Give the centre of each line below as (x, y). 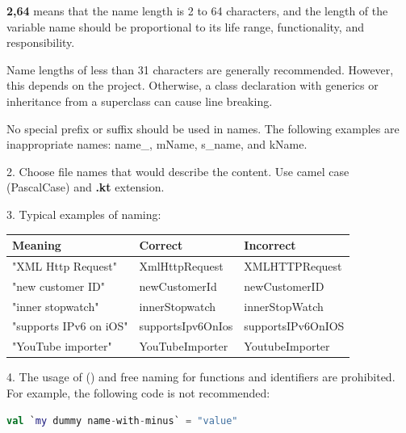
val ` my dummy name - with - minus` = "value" (122, 420)
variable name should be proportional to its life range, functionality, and (185, 26)
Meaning (37, 245)
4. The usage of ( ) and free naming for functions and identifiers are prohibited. (201, 377)
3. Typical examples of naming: (84, 214)
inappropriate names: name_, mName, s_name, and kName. (157, 144)
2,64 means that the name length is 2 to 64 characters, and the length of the (197, 11)
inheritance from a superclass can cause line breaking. (140, 101)
